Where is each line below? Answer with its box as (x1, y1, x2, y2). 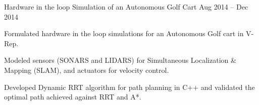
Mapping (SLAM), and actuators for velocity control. (4, 64, 169, 75)
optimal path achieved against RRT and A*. (4, 91, 141, 102)
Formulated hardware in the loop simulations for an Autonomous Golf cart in (4, 28, 244, 39)
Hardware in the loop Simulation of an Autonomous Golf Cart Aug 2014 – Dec (4, 2, 248, 12)
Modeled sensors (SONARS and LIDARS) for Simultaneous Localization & (4, 55, 236, 65)
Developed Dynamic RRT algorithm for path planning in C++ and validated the (4, 81, 255, 92)
